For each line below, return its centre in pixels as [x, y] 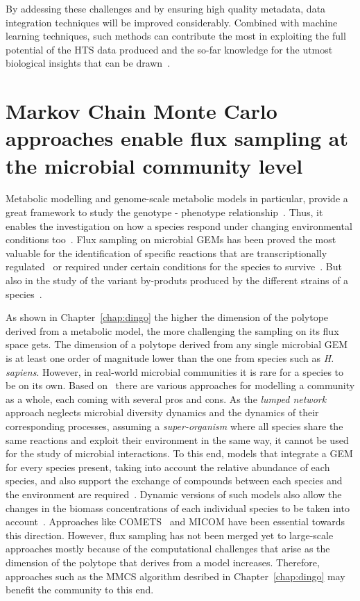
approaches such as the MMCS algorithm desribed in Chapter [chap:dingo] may [175, 576]
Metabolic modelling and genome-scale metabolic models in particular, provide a [177, 198]
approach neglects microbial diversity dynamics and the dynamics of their [162, 412]
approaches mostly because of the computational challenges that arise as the [168, 549]
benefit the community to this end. [80, 590]
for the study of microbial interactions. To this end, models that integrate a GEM [179, 453]
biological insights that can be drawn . [88, 63]
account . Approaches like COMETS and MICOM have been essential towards [175, 521]
